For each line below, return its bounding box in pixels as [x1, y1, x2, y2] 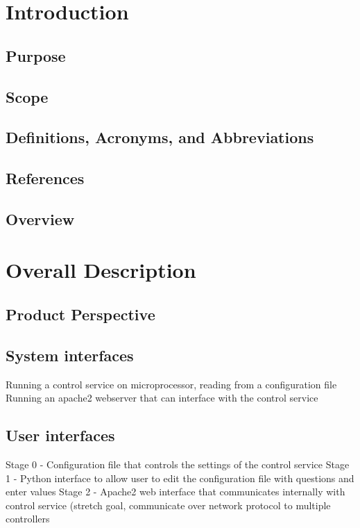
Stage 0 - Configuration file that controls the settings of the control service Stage [6, 457, 350, 472]
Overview [6, 208, 75, 229]
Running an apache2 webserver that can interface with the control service [6, 390, 318, 405]
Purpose [6, 44, 66, 66]
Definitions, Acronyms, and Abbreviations [6, 126, 314, 148]
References [6, 167, 85, 189]
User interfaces [6, 424, 115, 446]
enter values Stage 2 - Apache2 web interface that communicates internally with [6, 484, 345, 499]
